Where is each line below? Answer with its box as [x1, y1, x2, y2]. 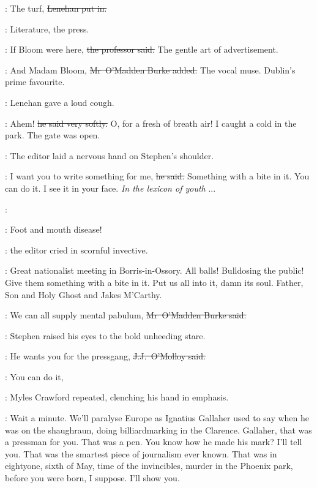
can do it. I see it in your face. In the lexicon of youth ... [5, 181, 216, 194]
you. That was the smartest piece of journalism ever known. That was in [5, 447, 277, 460]
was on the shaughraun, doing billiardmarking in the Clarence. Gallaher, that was [5, 423, 312, 436]
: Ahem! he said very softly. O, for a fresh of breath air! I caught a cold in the [5, 116, 297, 129]
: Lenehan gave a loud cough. [5, 96, 114, 108]
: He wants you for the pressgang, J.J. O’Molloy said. [5, 350, 206, 362]
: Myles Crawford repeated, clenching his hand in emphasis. [5, 391, 229, 404]
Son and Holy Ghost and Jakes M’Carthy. [5, 288, 162, 301]
